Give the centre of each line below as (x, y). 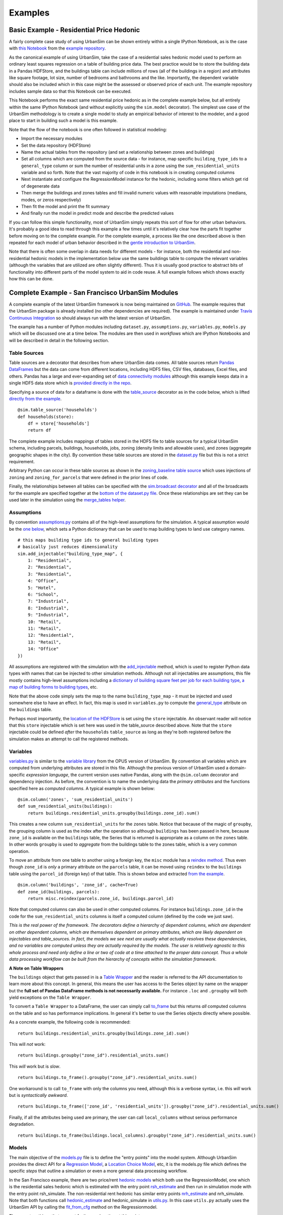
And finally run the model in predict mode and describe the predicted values (97, 213)
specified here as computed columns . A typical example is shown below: (82, 788)
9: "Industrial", (48, 615)
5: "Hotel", (42, 588)
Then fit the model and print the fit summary (65, 207)
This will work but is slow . (35, 1066)
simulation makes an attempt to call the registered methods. (69, 739)
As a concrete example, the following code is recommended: (70, 1022)
